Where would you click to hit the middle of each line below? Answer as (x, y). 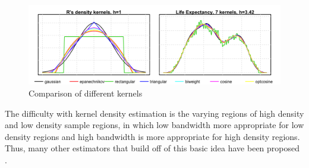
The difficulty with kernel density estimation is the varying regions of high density (154, 113)
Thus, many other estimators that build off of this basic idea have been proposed (152, 148)
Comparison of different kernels (86, 93)
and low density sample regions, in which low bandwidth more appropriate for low (154, 125)
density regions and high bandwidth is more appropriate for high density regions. (152, 136)
